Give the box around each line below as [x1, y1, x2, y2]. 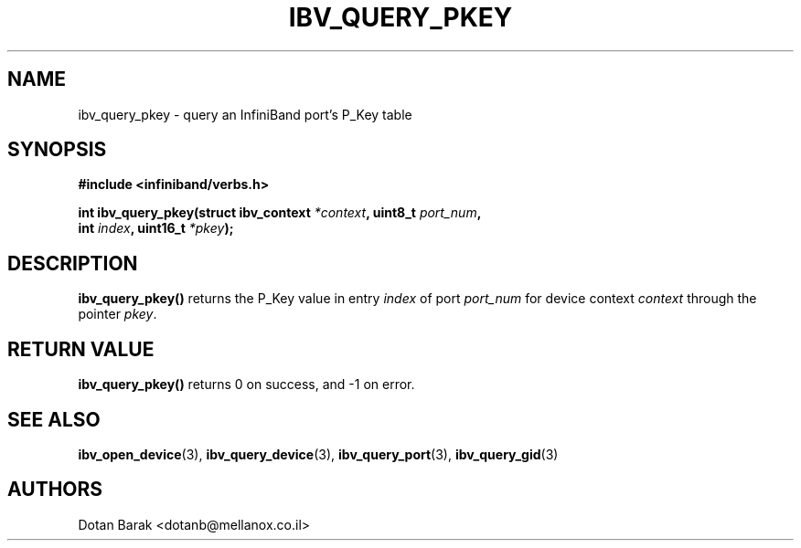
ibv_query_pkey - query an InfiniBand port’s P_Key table [78, 106, 412, 122]
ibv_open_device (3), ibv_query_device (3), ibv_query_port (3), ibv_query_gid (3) [78, 446, 559, 462]
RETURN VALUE [7, 337, 155, 361]
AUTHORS [7, 478, 103, 501]
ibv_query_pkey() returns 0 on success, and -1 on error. [78, 376, 415, 393]
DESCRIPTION [7, 251, 138, 275]
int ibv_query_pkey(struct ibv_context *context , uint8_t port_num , [78, 205, 482, 221]
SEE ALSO [7, 407, 101, 431]
